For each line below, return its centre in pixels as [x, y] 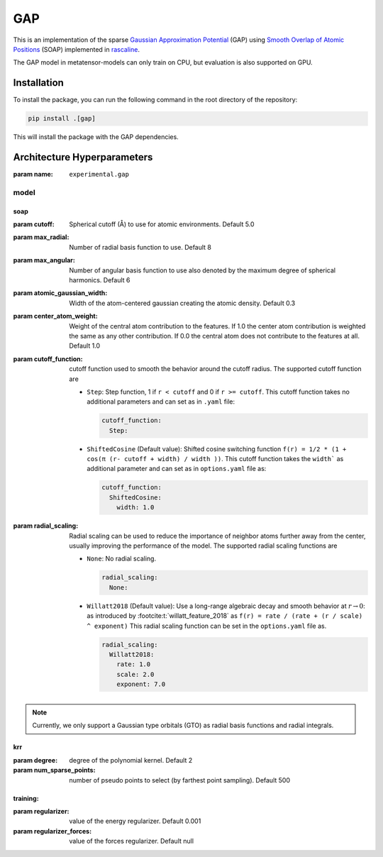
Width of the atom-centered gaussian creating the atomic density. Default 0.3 [182, 303]
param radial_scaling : [46, 526]
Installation [38, 83]
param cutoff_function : [48, 359]
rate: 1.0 [134, 664]
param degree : [35, 760]
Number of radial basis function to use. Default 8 [140, 247]
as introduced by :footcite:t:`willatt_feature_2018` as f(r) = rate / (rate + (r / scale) [225, 616]
